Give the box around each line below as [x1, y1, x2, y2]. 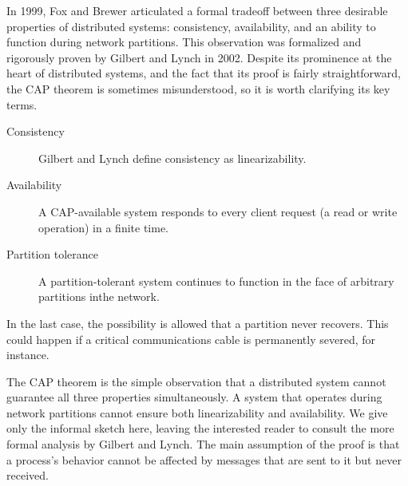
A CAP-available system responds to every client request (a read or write [38, 203, 398, 219]
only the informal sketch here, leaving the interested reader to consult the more [6, 420, 394, 437]
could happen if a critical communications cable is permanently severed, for [6, 330, 375, 347]
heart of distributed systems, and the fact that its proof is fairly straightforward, [6, 65, 401, 81]
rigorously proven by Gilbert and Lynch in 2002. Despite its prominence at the [6, 49, 392, 65]
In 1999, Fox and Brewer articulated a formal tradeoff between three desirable [6, 2, 388, 18]
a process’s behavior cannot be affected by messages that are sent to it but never [6, 451, 402, 468]
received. [6, 467, 49, 484]
